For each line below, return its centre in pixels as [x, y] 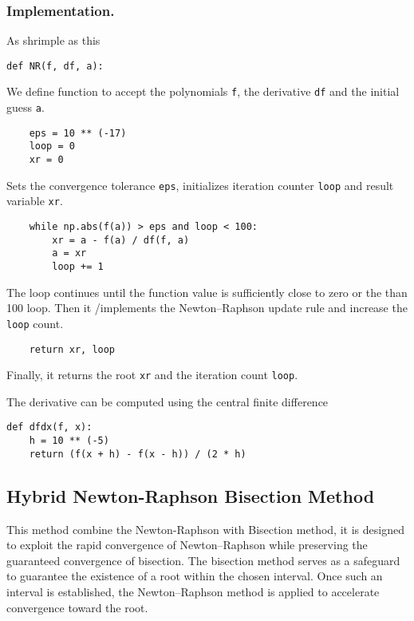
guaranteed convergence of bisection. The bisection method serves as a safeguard [203, 560]
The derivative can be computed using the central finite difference [168, 401]
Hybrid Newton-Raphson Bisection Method [191, 495]
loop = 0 [52, 146]
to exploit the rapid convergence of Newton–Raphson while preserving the [187, 545]
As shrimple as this [53, 40]
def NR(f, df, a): [55, 66]
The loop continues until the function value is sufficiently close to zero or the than [207, 292]
